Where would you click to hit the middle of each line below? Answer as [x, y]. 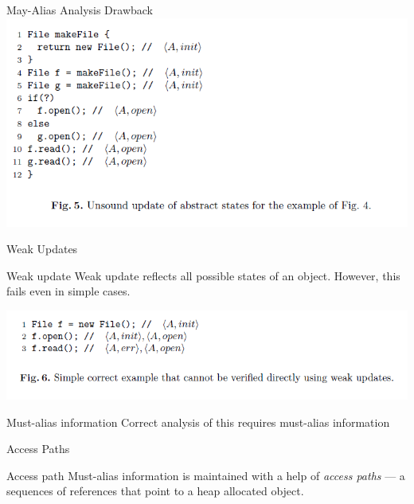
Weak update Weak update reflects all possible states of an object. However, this [203, 275]
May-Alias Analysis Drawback [80, 10]
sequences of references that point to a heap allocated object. [155, 491]
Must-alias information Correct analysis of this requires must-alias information [198, 422]
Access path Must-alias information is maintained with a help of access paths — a [206, 475]
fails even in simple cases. [68, 291]
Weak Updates [42, 249]
